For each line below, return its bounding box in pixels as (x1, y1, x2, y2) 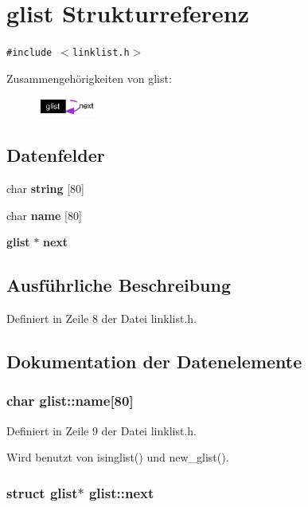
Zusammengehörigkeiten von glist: (6, 69, 172, 86)
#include (6, 47, 53, 59)
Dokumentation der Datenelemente (6, 349, 302, 374)
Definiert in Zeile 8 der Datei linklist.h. (6, 310, 197, 327)
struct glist (6, 482, 78, 502)
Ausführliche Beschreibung (6, 273, 231, 297)
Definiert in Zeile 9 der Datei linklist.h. (6, 422, 197, 438)
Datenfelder (6, 143, 105, 167)
